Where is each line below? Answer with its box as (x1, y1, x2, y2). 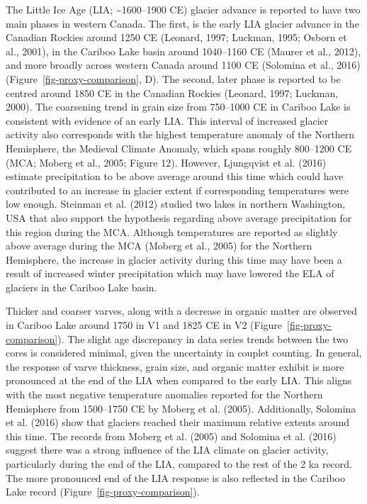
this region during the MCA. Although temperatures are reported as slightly (6, 224, 338, 239)
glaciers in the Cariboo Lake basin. (6, 279, 157, 294)
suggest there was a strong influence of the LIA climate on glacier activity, (6, 442, 329, 457)
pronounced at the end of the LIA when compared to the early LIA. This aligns (6, 373, 352, 388)
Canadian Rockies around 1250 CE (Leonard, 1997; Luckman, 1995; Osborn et (6, 30, 347, 45)
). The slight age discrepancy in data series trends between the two (57, 331, 349, 346)
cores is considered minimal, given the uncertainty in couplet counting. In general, (6, 345, 362, 360)
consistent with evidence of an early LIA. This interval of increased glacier (6, 113, 329, 128)
